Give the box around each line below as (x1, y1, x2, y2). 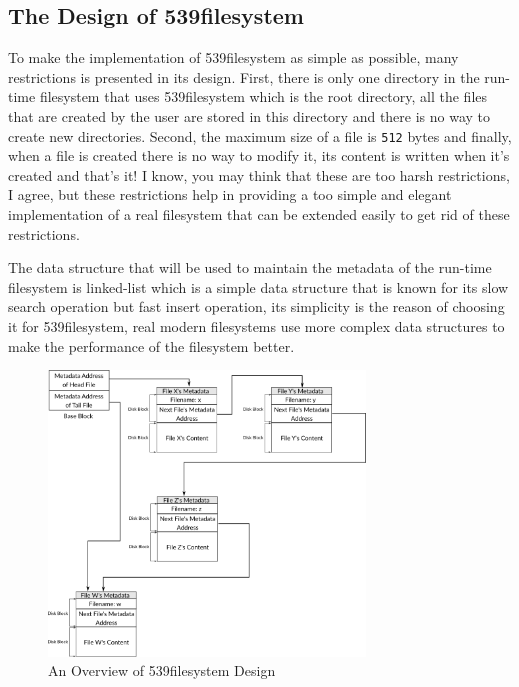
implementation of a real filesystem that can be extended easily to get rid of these (8, 204, 510, 225)
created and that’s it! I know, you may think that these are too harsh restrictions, (8, 164, 510, 185)
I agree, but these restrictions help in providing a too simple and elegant (8, 184, 452, 205)
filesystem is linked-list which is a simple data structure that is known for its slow (8, 276, 509, 297)
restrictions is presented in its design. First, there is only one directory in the (8, 66, 480, 87)
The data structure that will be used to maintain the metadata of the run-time (8, 257, 492, 278)
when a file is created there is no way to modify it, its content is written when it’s (8, 145, 510, 166)
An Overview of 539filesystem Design (48, 660, 276, 681)
